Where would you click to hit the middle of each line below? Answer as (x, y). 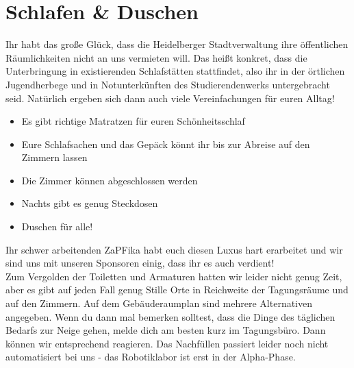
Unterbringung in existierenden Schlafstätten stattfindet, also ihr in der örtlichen (175, 71)
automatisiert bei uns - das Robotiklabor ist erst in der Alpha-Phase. (151, 357)
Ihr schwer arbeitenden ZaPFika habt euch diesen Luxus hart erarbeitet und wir (174, 249)
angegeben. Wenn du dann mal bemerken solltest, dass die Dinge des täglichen (170, 316)
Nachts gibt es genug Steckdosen (90, 203)
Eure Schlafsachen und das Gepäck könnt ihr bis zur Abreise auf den (166, 144)
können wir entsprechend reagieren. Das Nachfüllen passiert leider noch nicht (167, 343)
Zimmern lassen (54, 157)
